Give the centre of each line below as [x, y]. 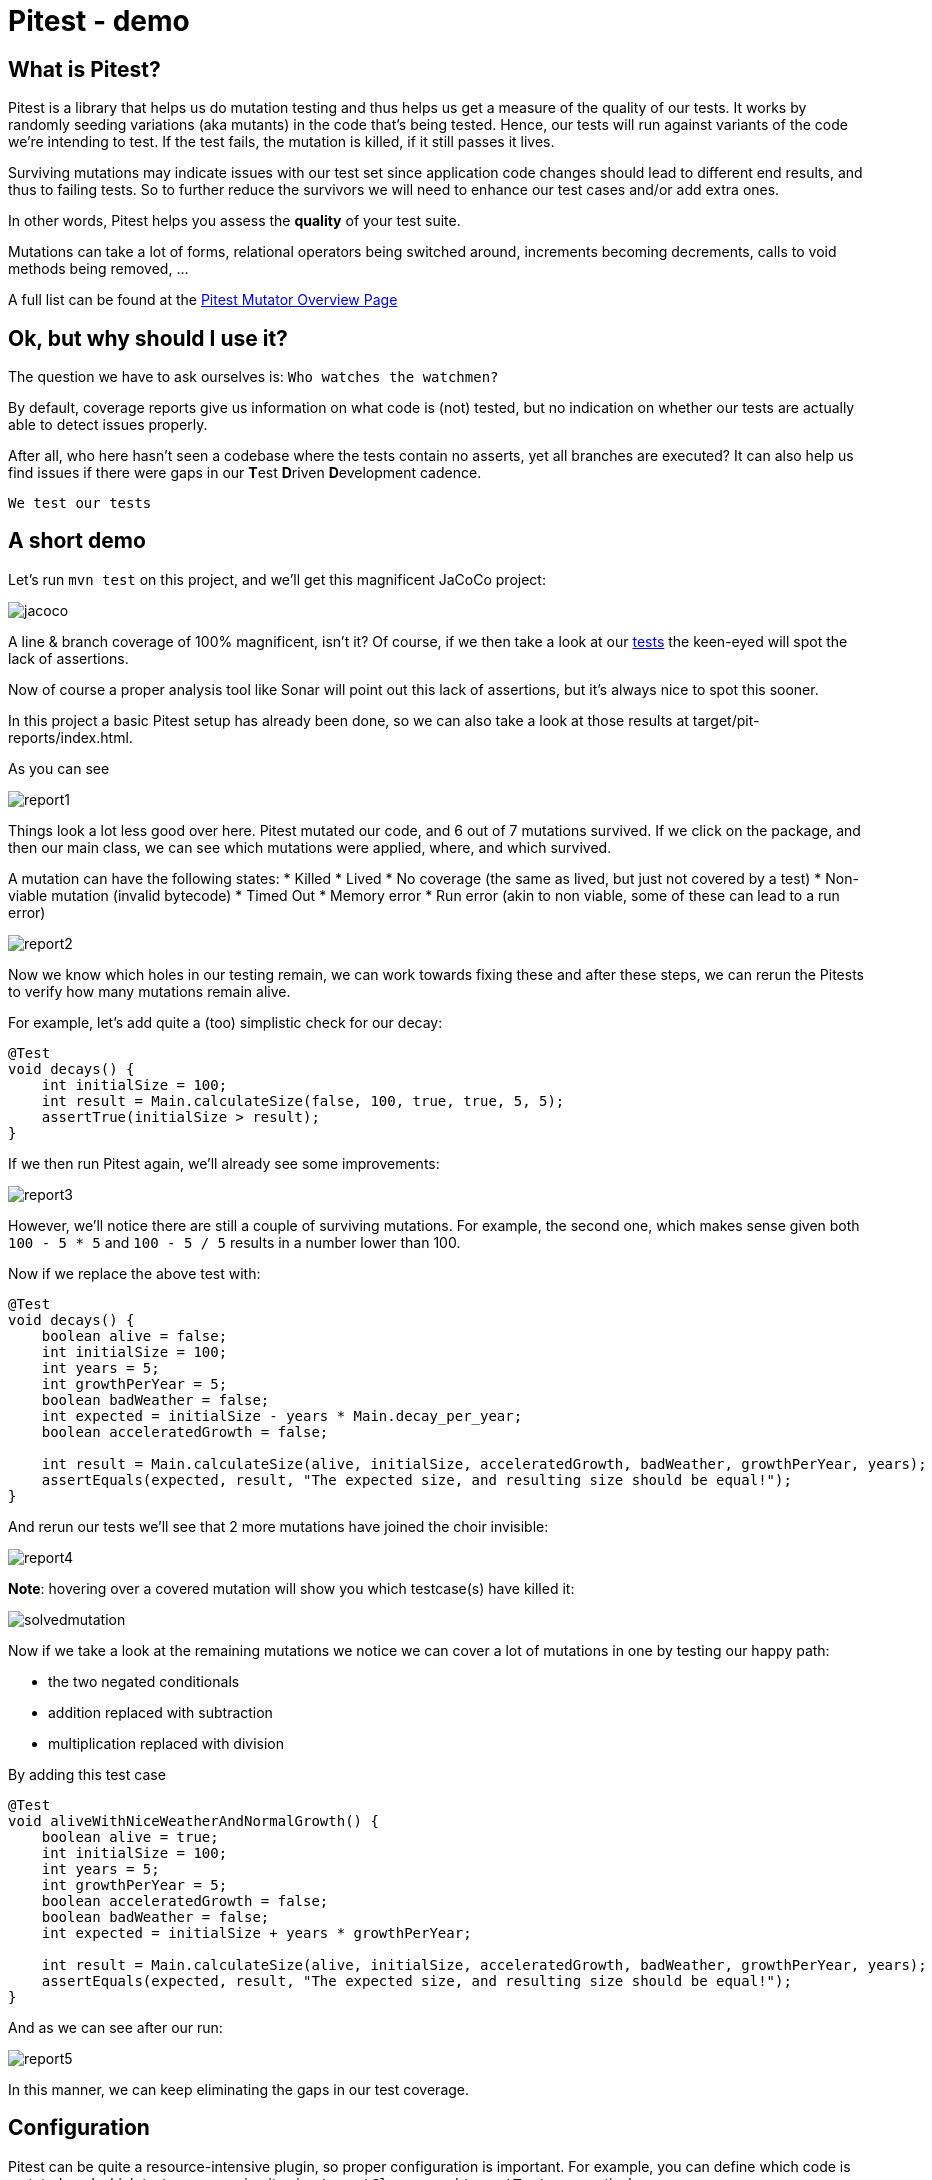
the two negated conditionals [144, 1681]
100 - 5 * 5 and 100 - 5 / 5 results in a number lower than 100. [234, 1242]
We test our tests [80, 503]
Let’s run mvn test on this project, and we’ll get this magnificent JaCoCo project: [277, 579]
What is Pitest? [84, 69]
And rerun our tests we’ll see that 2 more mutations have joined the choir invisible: [278, 1526]
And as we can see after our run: [115, 2027]
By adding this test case [87, 1774]
